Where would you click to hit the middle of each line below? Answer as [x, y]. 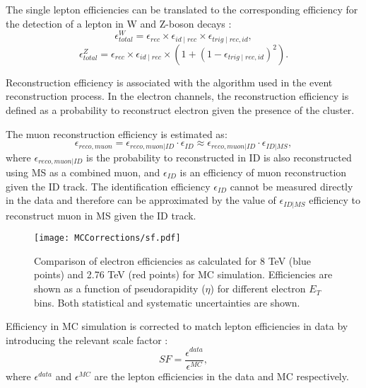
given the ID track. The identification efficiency [108, 186]
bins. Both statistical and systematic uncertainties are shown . [167, 302]
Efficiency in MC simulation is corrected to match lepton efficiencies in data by [177, 326]
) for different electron [258, 289]
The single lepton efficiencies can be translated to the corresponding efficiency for [182, 9]
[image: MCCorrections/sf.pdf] [107, 238]
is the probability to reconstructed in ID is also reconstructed [219, 157]
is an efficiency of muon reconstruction [263, 172]
